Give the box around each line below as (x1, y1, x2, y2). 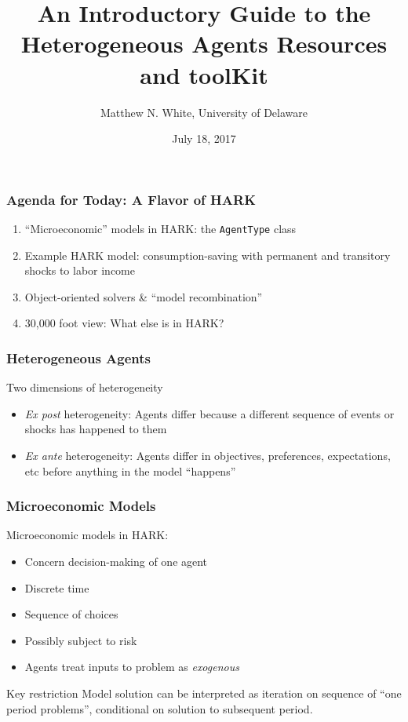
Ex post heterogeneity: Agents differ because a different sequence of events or (24, 405, 395, 421)
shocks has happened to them (24, 421, 167, 437)
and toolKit (140, 58, 268, 90)
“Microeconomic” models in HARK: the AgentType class (24, 220, 297, 236)
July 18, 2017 (172, 130, 236, 147)
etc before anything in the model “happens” (24, 462, 236, 479)
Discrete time (24, 579, 89, 596)
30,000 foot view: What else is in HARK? (24, 315, 224, 331)
